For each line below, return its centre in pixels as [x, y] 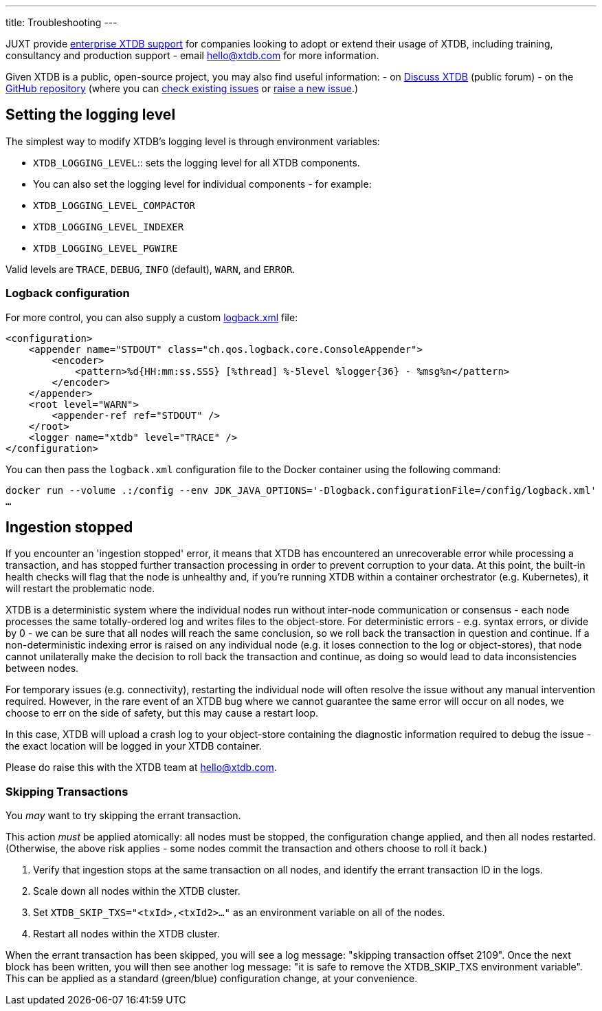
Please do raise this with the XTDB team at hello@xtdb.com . [141, 768]
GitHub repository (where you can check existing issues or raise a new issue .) [182, 88]
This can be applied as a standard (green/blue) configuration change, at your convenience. [212, 979]
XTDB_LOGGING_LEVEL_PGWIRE [105, 248]
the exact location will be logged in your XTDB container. [134, 746]
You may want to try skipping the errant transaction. [123, 816]
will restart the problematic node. [80, 589]
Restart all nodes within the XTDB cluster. [126, 934]
